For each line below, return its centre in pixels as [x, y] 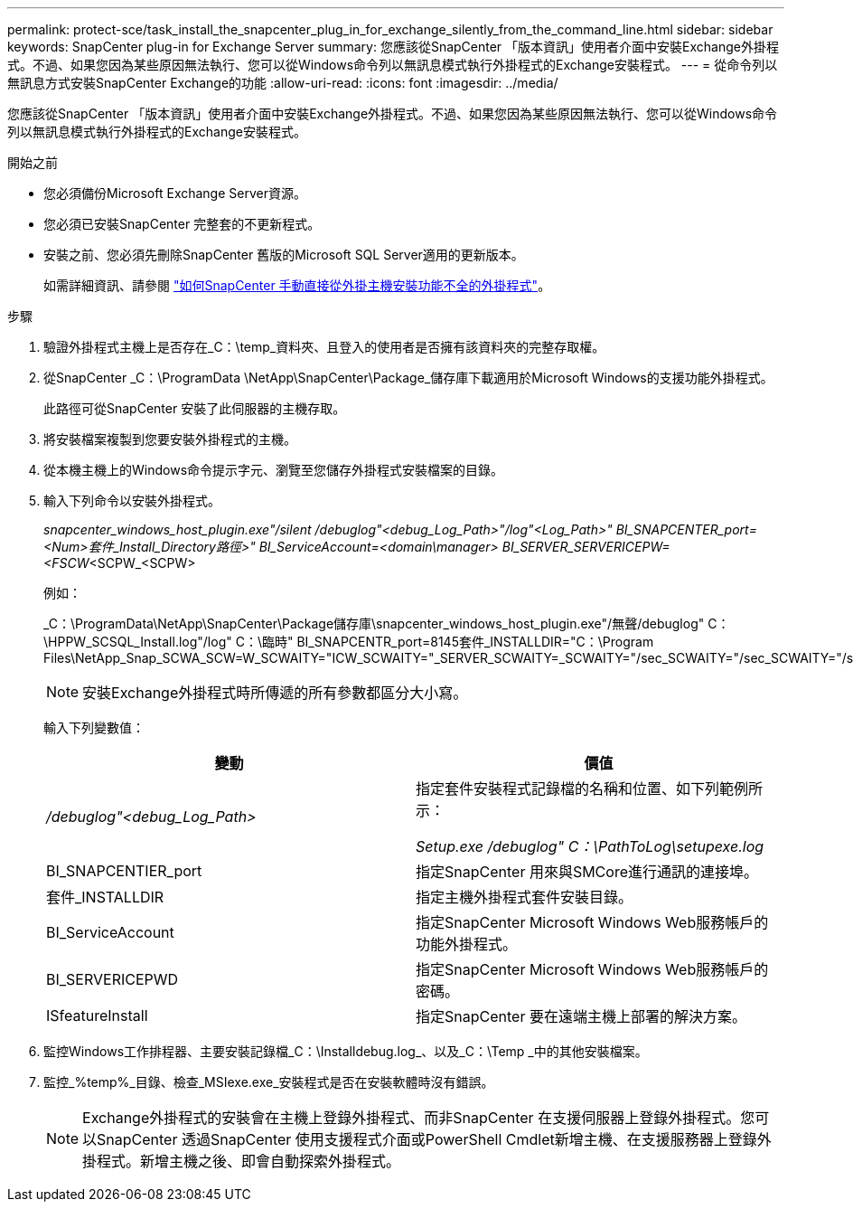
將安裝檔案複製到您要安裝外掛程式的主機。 [170, 439]
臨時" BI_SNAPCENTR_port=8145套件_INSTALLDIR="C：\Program [458, 642]
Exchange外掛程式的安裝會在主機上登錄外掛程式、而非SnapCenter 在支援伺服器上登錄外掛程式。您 [419, 1118]
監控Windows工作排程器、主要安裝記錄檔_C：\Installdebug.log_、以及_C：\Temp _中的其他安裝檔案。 [346, 1051]
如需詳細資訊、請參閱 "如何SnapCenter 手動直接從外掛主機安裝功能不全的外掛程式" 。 [297, 285]
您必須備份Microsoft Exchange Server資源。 [175, 193]
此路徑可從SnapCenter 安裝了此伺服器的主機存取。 [195, 408]
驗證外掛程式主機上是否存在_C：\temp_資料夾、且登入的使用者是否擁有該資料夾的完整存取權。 [324, 347]
